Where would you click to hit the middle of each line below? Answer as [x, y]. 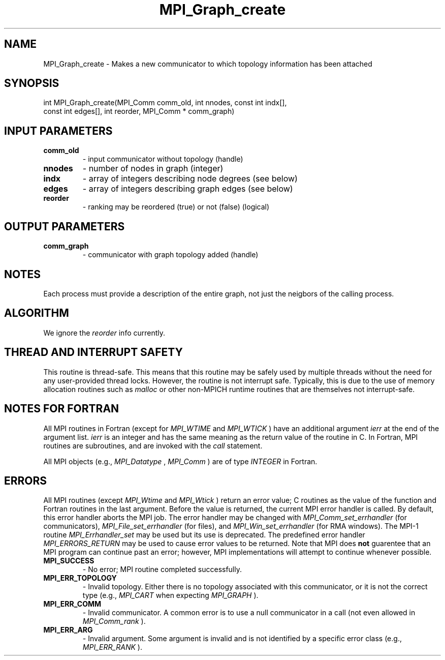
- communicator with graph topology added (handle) [170, 255]
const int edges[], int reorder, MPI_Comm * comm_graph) [139, 111]
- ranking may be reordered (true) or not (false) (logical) [176, 207]
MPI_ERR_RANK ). [112, 647]
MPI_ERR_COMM [72, 604]
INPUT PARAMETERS [58, 131]
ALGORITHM [37, 313]
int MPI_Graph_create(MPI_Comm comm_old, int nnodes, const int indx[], [165, 103]
